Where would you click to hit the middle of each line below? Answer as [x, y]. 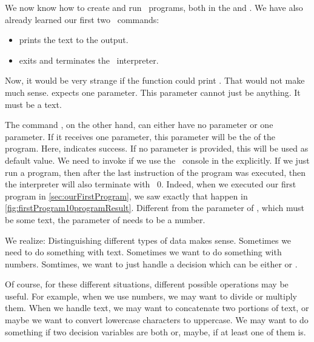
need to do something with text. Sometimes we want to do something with [143, 252]
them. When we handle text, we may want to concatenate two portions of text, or [157, 308]
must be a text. [33, 104]
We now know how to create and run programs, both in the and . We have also [154, 7]
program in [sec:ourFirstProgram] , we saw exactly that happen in [126, 196]
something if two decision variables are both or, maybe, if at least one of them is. [155, 331]
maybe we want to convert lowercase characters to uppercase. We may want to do [157, 320]
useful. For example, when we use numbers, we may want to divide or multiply [151, 296]
